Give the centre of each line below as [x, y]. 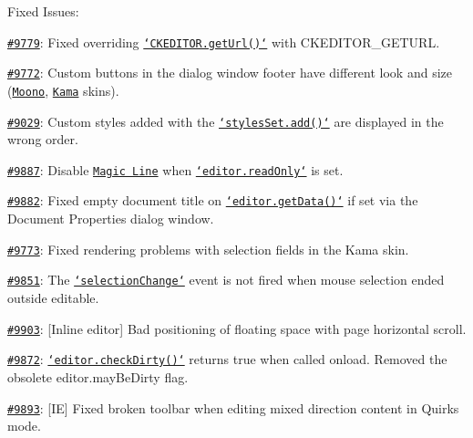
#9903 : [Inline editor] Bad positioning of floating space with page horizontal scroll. [237, 328]
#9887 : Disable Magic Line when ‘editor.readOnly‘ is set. [175, 169]
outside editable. [53, 298]
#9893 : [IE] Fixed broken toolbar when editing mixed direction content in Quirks [233, 407]
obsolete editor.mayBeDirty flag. [98, 376]
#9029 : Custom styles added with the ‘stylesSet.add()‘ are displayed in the [226, 121]
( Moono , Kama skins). [63, 90]
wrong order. [43, 139]
